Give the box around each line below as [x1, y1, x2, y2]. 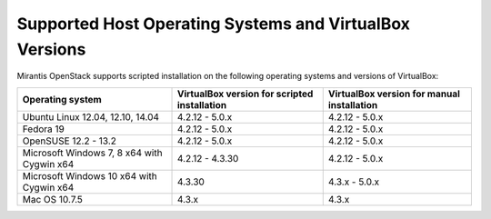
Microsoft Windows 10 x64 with [22, 169, 158, 182]
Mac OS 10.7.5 [22, 193, 84, 205]
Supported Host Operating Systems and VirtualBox [16, 14, 411, 34]
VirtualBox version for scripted [176, 87, 314, 100]
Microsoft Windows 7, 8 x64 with [22, 146, 163, 159]
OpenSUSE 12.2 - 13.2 [22, 134, 117, 147]
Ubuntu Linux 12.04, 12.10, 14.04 [22, 110, 159, 123]
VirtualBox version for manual [327, 87, 461, 100]
